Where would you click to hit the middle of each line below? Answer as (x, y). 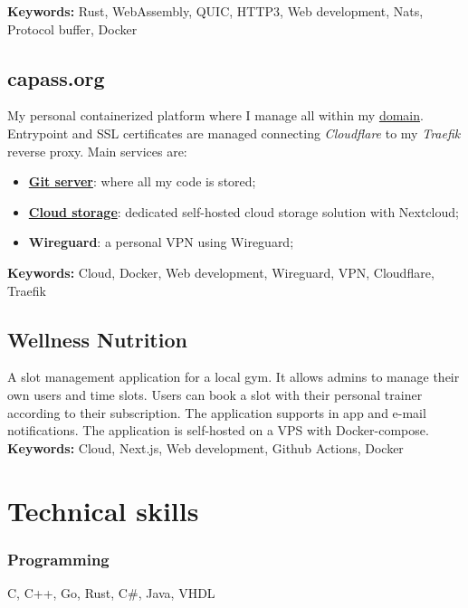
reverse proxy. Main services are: (97, 151)
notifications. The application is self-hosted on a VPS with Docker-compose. (218, 430)
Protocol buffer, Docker (72, 28)
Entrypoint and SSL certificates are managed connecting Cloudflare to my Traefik (234, 133)
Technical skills (103, 510)
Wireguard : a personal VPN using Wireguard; (161, 242)
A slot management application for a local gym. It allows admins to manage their (234, 377)
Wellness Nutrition (97, 339)
